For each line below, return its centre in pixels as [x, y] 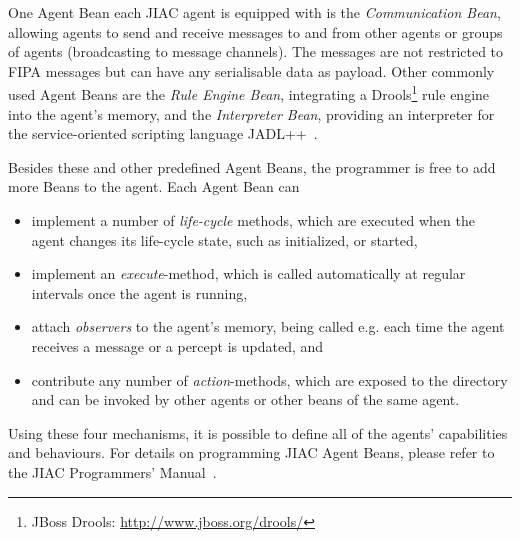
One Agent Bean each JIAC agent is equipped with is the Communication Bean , [254, 12]
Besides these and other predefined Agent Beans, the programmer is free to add [252, 166]
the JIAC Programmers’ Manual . [112, 471]
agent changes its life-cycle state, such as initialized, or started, [224, 239]
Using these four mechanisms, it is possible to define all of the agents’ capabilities [258, 432]
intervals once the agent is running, [139, 292]
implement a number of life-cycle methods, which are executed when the [253, 220]
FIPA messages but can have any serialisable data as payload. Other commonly [251, 70]
